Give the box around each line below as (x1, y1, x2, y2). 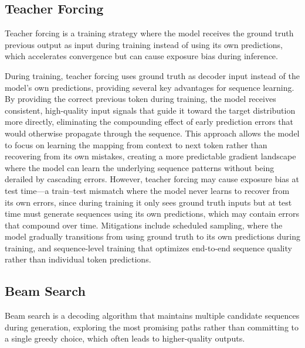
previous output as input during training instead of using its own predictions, (5, 38, 283, 50)
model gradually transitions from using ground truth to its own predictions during (5, 230, 300, 243)
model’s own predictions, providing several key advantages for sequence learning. (5, 81, 294, 93)
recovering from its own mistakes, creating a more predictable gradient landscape (5, 150, 296, 162)
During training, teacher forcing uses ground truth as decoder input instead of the (5, 69, 300, 81)
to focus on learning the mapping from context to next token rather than (5, 138, 267, 151)
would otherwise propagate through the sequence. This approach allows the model (5, 127, 300, 139)
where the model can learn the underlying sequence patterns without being (5, 161, 274, 173)
